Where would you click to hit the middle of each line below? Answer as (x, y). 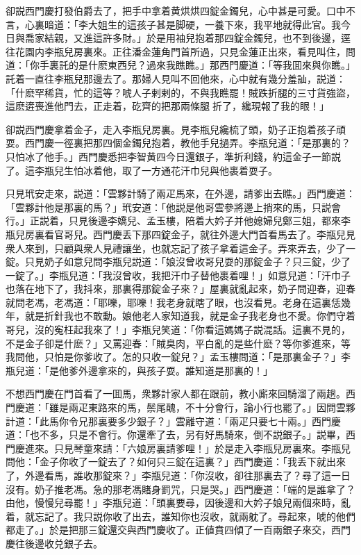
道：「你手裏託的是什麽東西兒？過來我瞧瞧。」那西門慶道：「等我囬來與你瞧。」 (180, 65)
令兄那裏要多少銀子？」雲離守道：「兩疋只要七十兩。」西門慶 (204, 421)
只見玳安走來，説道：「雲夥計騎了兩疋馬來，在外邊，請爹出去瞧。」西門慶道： (180, 193)
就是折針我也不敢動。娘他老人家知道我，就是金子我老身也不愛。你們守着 (190, 316)
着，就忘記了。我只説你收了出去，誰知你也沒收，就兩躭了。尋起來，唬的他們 (180, 516)
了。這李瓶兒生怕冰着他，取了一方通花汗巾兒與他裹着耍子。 (142, 170)
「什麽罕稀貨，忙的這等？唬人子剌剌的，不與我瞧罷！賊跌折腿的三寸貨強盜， (180, 92)
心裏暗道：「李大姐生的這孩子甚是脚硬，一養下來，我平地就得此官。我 (183, 24)
